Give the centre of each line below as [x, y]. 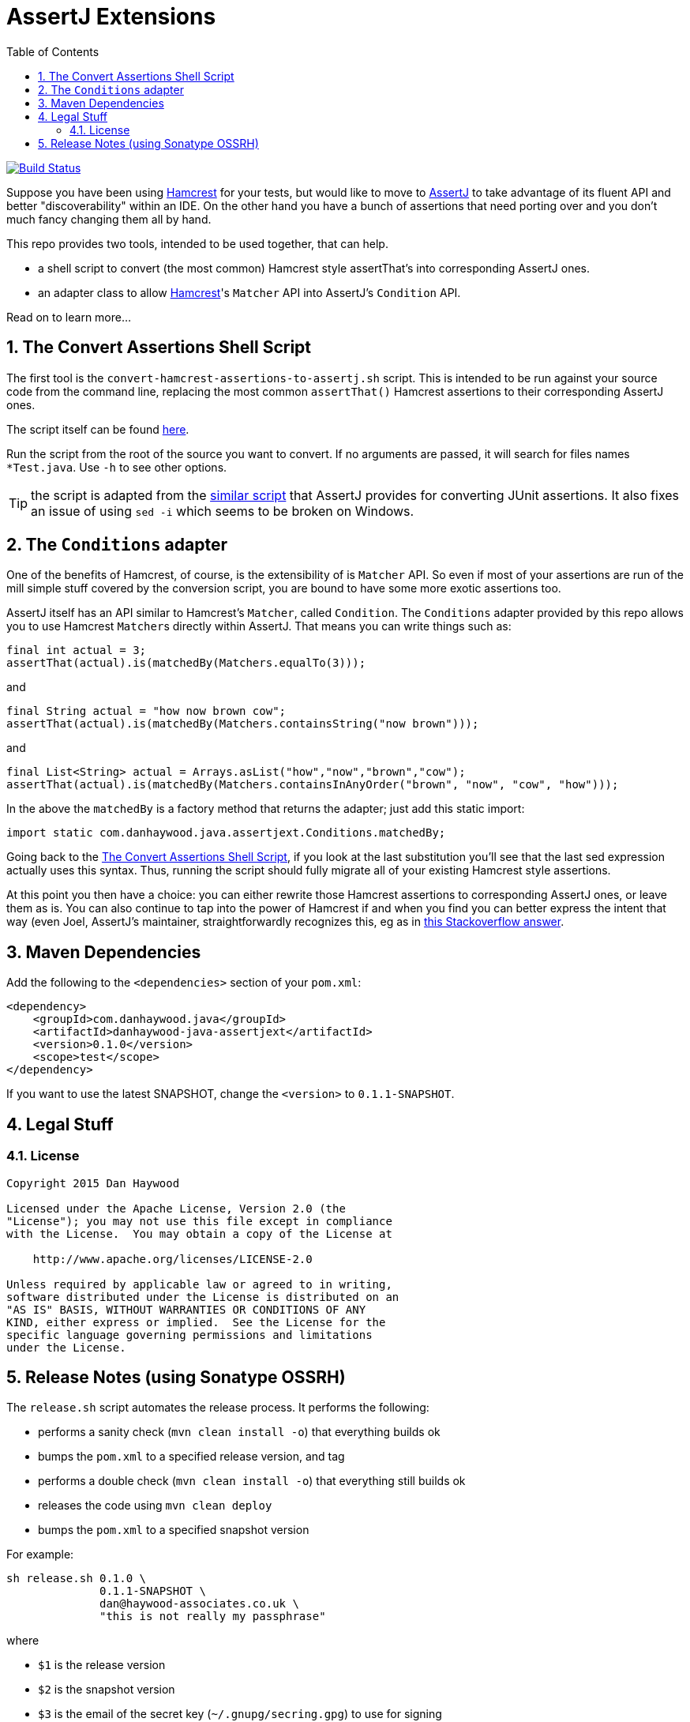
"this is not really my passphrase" [213, 1617]
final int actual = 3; [77, 650]
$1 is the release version [102, 1665]
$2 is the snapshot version [107, 1690]
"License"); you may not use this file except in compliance [199, 1221]
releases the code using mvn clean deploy [155, 1506]
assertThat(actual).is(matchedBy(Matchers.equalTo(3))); [186, 663]
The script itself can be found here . [98, 429]
